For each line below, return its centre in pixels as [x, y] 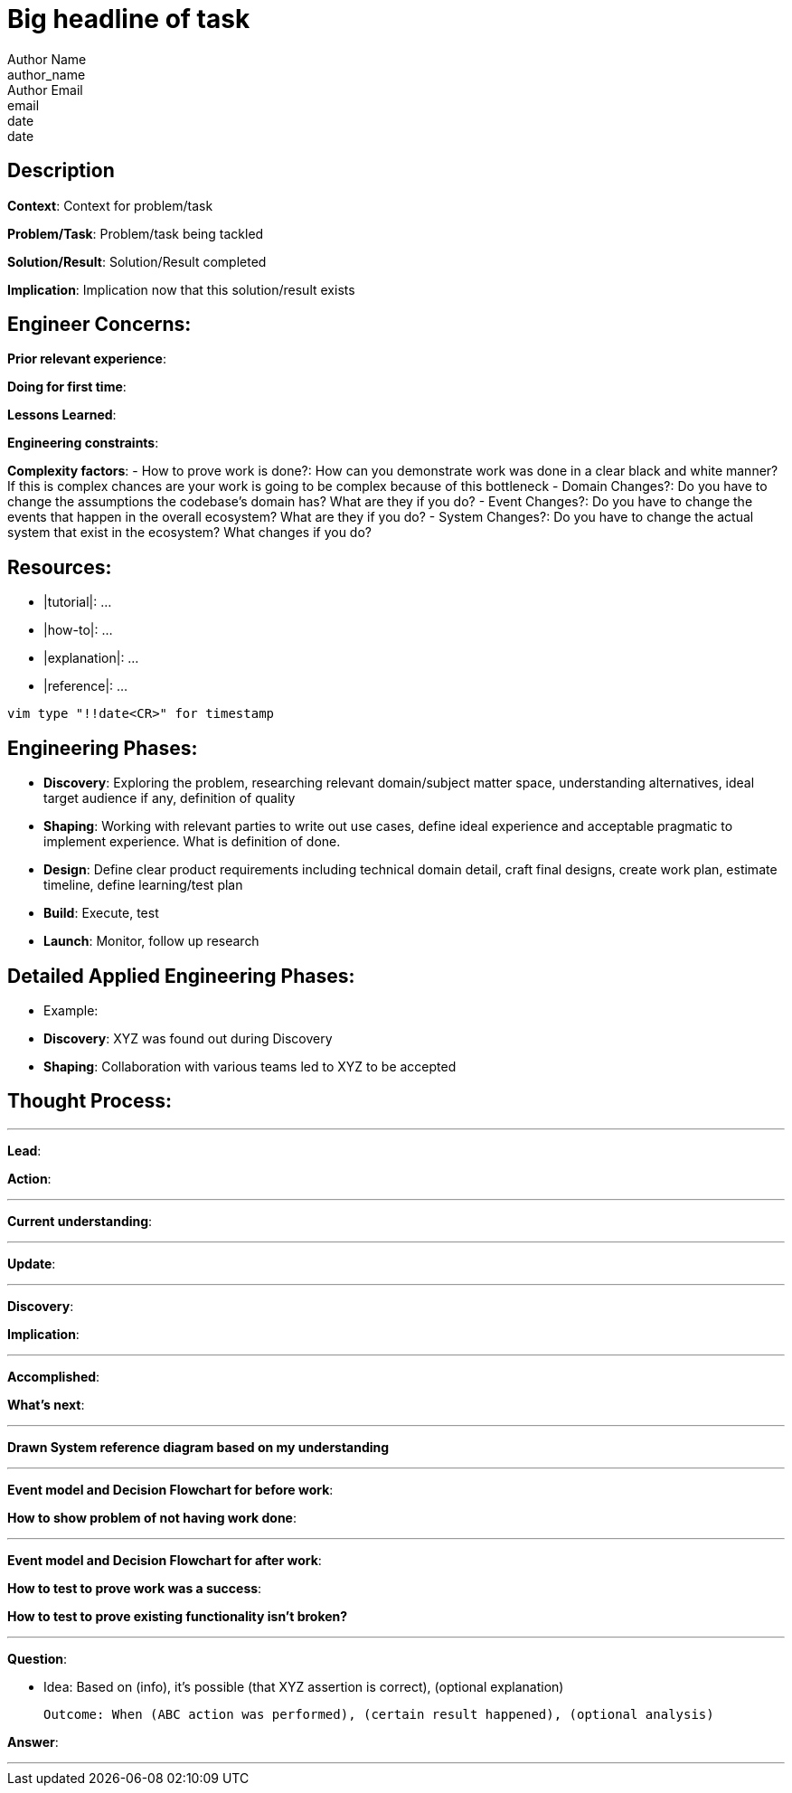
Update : [32, 1263]
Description [61, 171]
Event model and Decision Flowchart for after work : [165, 1560]
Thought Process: [90, 1101]
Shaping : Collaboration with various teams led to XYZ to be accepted [250, 1066]
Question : [38, 1658]
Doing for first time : [67, 387]
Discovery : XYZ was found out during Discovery [188, 1038]
